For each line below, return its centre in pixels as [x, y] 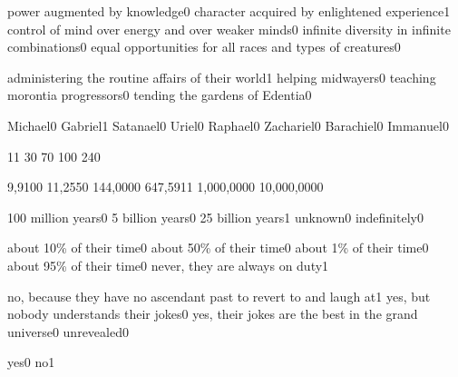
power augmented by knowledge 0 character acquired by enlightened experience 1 [229, 11]
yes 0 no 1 [31, 362]
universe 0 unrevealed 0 [68, 331]
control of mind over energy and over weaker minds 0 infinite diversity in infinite [229, 29]
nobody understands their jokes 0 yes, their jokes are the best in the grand [213, 314]
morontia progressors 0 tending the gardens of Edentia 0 [160, 95]
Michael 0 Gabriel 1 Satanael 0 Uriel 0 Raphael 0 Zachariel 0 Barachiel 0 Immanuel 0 [228, 125]
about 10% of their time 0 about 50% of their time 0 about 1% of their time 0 [218, 248]
